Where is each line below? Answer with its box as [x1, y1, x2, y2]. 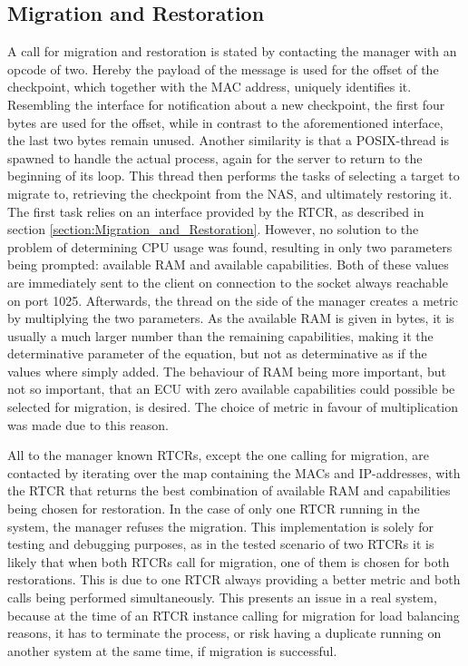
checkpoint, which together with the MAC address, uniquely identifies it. [7, 77, 412, 96]
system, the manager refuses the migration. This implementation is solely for [7, 516, 434, 535]
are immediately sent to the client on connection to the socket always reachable [7, 272, 448, 291]
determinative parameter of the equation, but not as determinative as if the [7, 344, 427, 363]
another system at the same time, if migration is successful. [7, 641, 337, 660]
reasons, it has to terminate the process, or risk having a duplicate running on [7, 623, 442, 642]
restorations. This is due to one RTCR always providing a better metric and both [7, 570, 461, 589]
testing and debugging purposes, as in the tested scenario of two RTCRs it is [7, 534, 434, 553]
